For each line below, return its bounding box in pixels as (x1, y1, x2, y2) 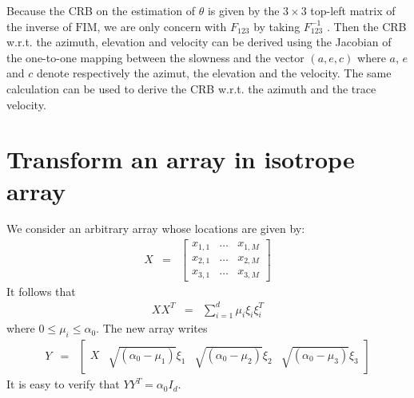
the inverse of (6, 18, 72, 34)
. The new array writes (96, 320, 208, 337)
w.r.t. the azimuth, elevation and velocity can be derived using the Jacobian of (6, 33, 392, 50)
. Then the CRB (326, 18, 407, 34)
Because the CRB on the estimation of (6, 2, 195, 18)
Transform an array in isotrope (6, 143, 355, 175)
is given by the (207, 2, 280, 18)
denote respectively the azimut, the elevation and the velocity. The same (36, 65, 392, 81)
